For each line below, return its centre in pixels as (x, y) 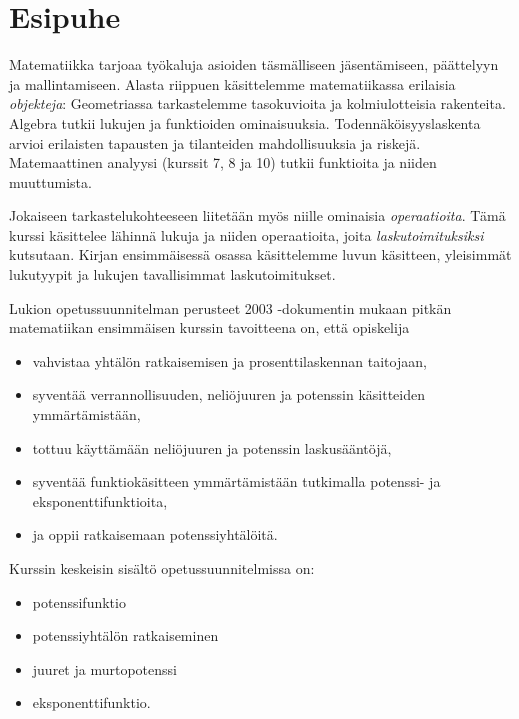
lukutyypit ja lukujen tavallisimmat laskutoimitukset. (172, 274)
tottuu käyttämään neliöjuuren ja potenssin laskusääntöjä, (212, 447)
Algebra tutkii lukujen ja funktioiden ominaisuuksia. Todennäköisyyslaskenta (245, 122)
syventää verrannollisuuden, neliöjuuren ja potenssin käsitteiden (228, 394)
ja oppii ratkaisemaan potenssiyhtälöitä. (155, 534)
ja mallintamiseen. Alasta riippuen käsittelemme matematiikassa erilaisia (232, 83)
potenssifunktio (79, 601)
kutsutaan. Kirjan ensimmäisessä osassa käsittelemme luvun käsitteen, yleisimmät (260, 254)
